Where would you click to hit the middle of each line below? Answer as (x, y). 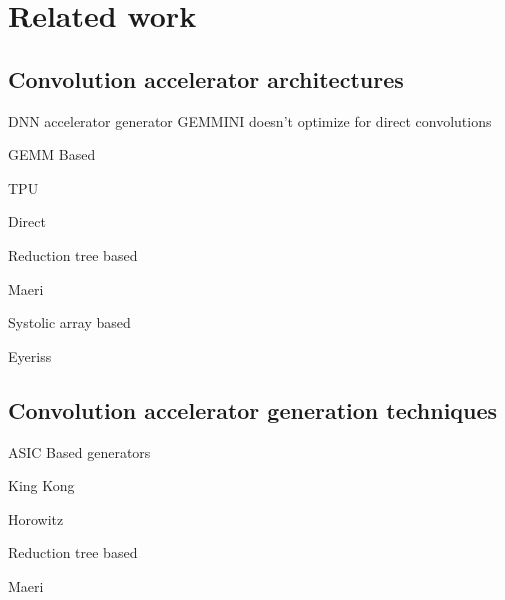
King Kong (41, 485)
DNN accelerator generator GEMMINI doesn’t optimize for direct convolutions (250, 120)
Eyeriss (30, 355)
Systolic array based (69, 322)
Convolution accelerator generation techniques (253, 409)
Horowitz (36, 518)
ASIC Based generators (79, 451)
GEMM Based (52, 154)
